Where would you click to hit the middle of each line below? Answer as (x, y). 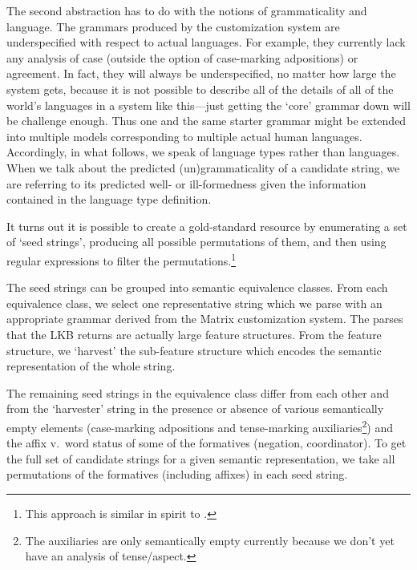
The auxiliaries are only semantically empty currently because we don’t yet (210, 540)
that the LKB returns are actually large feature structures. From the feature (194, 334)
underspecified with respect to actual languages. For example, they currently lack (206, 42)
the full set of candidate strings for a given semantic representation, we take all (201, 458)
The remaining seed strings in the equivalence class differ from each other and (198, 392)
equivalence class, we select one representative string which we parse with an (194, 303)
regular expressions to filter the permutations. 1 (121, 259)
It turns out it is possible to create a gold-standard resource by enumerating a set (207, 226)
